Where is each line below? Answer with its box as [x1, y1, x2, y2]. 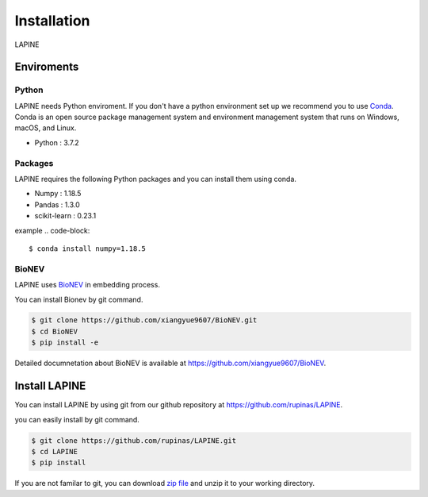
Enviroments [14, 60, 79, 74]
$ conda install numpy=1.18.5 [29, 244, 147, 253]
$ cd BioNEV [31, 326, 78, 336]
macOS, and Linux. [14, 123, 77, 133]
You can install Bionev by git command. [14, 295, 143, 304]
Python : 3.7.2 [34, 137, 79, 147]
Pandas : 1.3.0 [34, 199, 80, 210]
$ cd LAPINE [31, 447, 78, 456]
